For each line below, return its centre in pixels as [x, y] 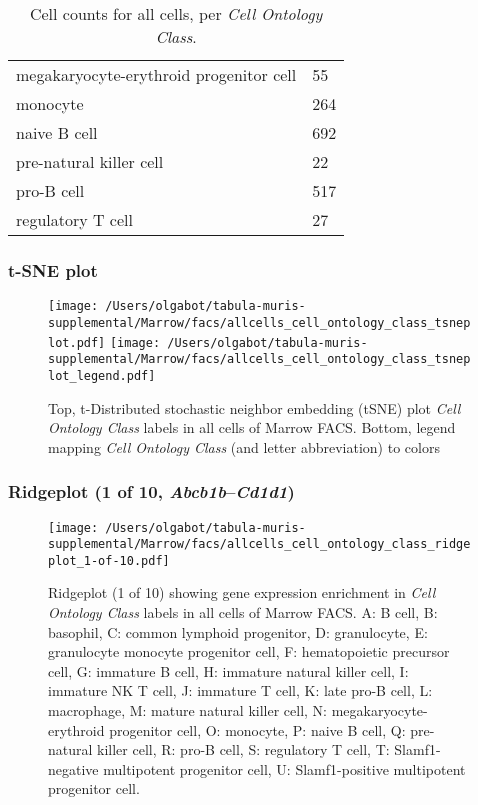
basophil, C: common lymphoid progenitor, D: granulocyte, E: [238, 631]
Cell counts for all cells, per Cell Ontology [176, 13]
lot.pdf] [77, 342]
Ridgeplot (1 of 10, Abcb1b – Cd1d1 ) [151, 491]
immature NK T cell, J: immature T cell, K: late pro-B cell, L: [240, 690]
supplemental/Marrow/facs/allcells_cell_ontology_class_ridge [259, 544]
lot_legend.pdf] [102, 375]
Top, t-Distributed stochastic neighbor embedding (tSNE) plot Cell [254, 407]
